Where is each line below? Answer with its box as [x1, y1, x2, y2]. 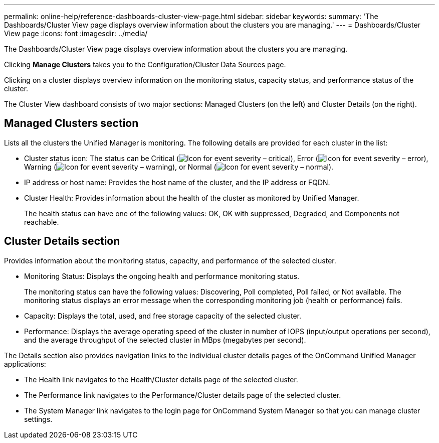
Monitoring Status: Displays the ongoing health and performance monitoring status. [24, 271, 300, 280]
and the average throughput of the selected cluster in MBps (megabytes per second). [24, 335, 306, 344]
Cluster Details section [4, 235, 120, 248]
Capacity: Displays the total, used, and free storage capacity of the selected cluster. [24, 311, 302, 320]
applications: [4, 359, 46, 368]
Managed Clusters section [4, 117, 139, 130]
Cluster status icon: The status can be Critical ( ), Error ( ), [24, 154, 428, 163]
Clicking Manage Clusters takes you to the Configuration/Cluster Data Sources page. [4, 60, 286, 69]
